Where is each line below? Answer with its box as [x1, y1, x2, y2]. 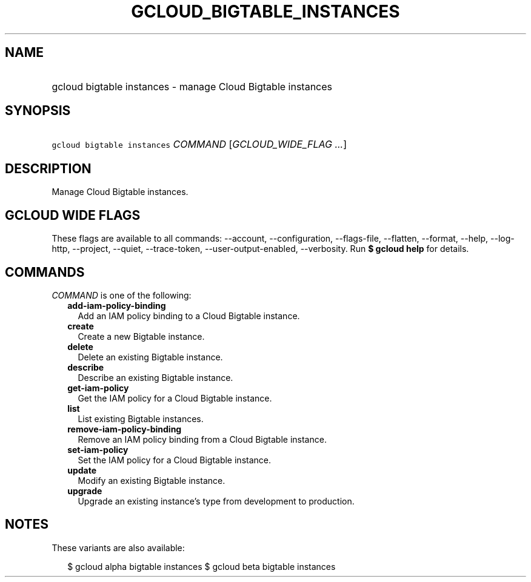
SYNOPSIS [5, 103, 71, 119]
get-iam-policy [67, 382, 129, 393]
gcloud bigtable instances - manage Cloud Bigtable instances [52, 80, 333, 93]
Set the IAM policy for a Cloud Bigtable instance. [78, 454, 271, 465]
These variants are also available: [52, 542, 185, 553]
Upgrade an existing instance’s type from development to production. [78, 495, 355, 506]
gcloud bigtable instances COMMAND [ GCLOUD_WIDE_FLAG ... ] [52, 138, 347, 151]
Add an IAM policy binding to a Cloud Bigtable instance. [78, 310, 300, 321]
